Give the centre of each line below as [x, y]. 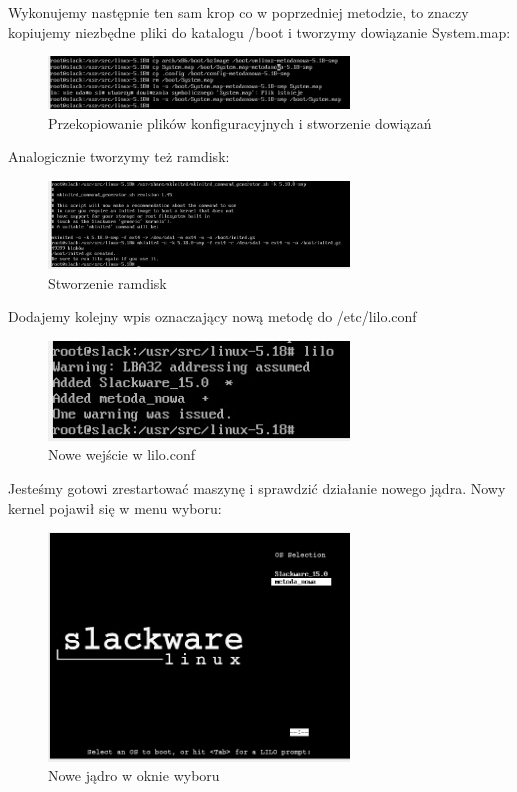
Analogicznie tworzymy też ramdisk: [119, 156]
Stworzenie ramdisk [107, 282]
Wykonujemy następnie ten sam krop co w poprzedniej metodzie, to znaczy [238, 12]
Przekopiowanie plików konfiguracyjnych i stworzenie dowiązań [240, 122]
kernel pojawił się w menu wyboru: [115, 507]
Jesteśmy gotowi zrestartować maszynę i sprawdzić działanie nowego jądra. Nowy [257, 488]
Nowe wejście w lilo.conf [122, 454]
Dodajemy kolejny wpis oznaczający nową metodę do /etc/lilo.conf [212, 316]
